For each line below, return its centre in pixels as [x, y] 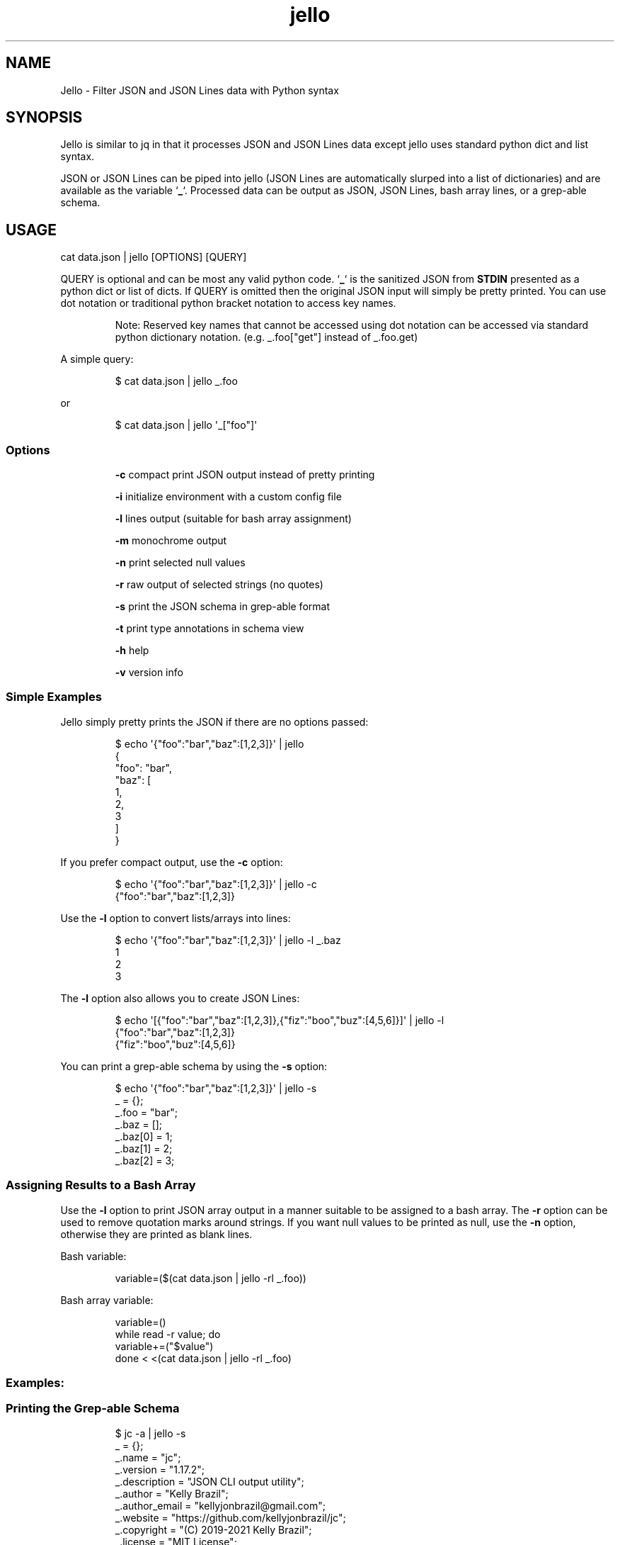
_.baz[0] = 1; [144, 1136]
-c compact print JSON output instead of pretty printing [245, 475]
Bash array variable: [107, 1300]
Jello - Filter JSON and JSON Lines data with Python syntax [200, 90]
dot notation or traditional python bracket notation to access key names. [228, 303]
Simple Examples [54, 697]
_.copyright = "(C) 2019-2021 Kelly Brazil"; [213, 1529]
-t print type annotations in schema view [209, 629]
